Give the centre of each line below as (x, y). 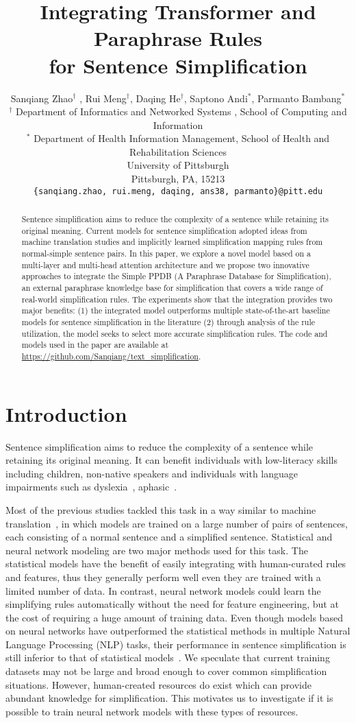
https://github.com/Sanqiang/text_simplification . (111, 356)
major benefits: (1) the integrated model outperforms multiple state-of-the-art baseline (176, 310)
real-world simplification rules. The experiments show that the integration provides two (177, 299)
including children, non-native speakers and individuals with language (152, 473)
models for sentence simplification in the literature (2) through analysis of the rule (168, 322)
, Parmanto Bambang (296, 98)
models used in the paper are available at (95, 345)
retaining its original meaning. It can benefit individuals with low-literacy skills (172, 460)
